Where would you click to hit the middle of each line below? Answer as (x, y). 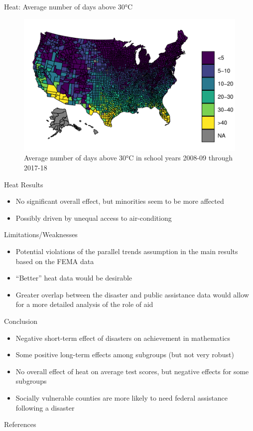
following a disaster (45, 407)
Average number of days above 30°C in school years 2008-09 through (128, 158)
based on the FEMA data (55, 261)
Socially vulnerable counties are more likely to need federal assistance (122, 397)
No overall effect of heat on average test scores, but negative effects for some (132, 371)
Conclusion (21, 321)
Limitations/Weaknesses (41, 234)
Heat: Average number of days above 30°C (68, 6)
